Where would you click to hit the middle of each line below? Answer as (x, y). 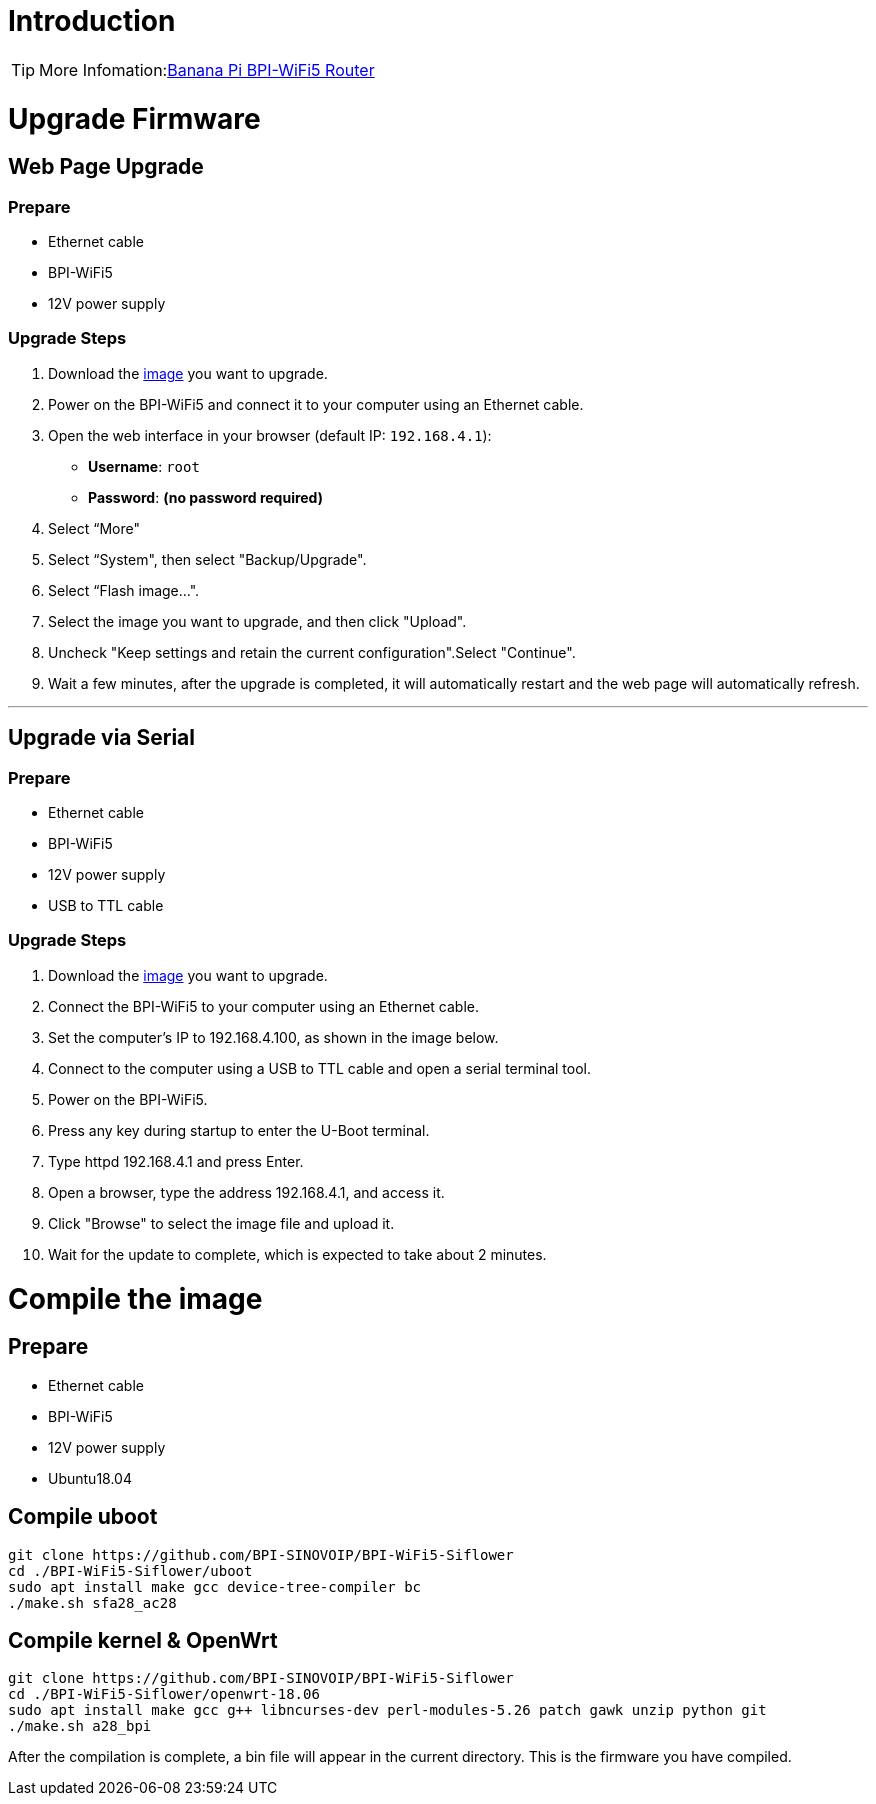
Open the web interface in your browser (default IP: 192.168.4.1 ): (270, 435)
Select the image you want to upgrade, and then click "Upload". (257, 621)
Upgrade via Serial (101, 738)
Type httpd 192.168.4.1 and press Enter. (176, 1161)
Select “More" (94, 528)
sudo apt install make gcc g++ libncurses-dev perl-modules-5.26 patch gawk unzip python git (387, 1710)
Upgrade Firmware (134, 118)
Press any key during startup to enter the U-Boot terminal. (239, 1130)
